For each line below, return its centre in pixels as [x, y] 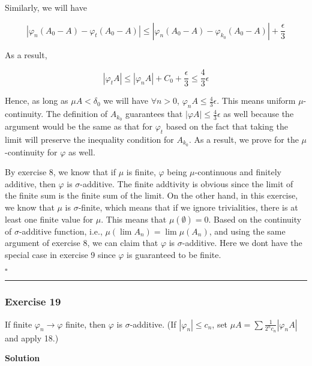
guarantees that [154, 114]
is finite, [141, 172]
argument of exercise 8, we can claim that [82, 243]
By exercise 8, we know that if [60, 172]
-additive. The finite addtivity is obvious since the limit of [187, 183]
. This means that [134, 219]
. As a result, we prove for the [244, 139]
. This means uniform [256, 100]
